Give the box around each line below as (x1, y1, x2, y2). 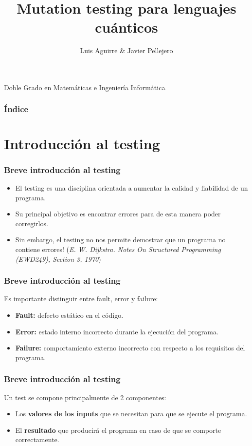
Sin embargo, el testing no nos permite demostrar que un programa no (15, 234, 226, 245)
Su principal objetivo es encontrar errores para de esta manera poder (15, 209, 221, 219)
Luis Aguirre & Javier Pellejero (80, 45, 173, 56)
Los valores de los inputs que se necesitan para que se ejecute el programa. (15, 408, 247, 419)
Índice (4, 103, 29, 115)
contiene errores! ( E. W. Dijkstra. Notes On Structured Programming (15, 244, 221, 254)
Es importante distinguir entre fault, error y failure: (4, 293, 158, 304)
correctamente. (15, 434, 59, 445)
